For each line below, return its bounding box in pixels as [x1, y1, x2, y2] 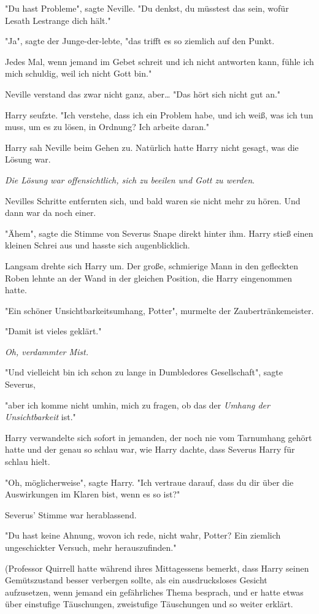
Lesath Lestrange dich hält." [5, 13, 111, 26]
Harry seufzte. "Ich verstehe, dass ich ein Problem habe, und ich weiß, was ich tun [5, 108, 313, 121]
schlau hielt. [5, 455, 50, 468]
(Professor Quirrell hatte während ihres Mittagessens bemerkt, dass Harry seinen [5, 561, 309, 574]
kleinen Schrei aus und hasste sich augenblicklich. [5, 239, 190, 251]
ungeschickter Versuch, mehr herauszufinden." [5, 541, 177, 553]
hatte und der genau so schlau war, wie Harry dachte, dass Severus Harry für [5, 443, 295, 456]
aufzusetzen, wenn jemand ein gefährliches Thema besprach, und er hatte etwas [5, 585, 304, 598]
